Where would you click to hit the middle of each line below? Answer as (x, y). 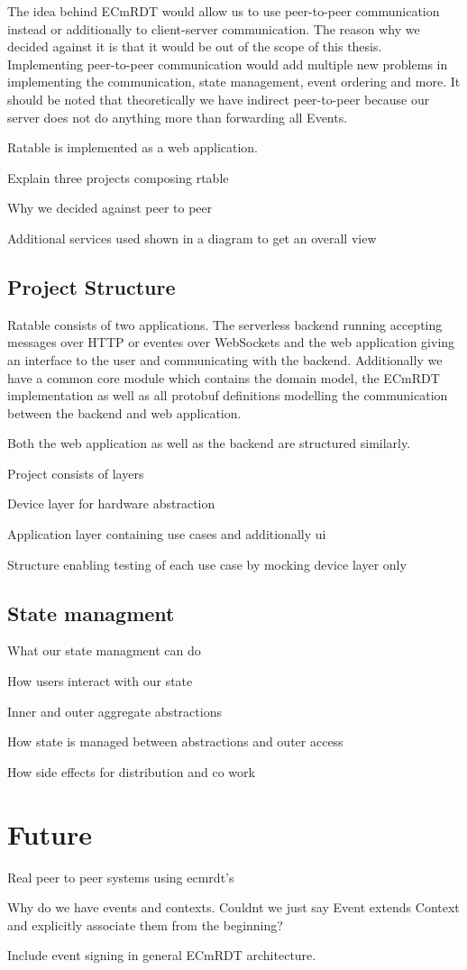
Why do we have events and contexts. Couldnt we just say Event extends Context (233, 907)
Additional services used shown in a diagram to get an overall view (192, 238)
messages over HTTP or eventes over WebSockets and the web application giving (231, 342)
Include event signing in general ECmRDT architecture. (162, 955)
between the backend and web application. (124, 412)
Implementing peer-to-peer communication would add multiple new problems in (228, 64)
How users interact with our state (100, 681)
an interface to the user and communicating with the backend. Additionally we (225, 359)
